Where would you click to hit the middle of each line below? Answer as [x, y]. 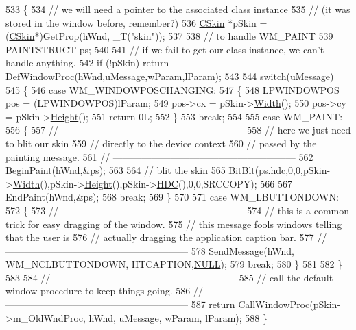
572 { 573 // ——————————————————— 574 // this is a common [178, 210]
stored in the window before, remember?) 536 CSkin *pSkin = [137, 22]
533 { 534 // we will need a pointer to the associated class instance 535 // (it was [178, 9]
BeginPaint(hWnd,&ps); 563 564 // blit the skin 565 [116, 170]
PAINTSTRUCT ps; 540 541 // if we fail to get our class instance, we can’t [165, 49]
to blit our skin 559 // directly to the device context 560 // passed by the [161, 143]
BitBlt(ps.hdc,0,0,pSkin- [280, 170]
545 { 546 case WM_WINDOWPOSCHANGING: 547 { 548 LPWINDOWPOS [173, 89]
